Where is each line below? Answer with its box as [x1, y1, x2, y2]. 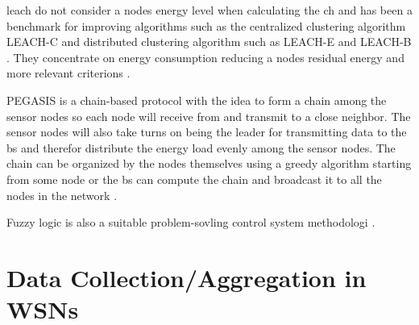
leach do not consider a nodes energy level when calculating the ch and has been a [6, 2, 413, 18]
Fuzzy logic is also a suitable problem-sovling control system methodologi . [6, 214, 375, 231]
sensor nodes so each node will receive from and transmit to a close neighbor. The [6, 107, 411, 124]
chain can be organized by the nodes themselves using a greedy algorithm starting [6, 155, 412, 172]
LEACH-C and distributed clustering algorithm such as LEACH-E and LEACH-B [6, 33, 412, 50]
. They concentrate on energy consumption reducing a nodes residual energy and [6, 48, 404, 65]
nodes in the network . [6, 186, 118, 203]
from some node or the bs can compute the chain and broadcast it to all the [6, 170, 382, 187]
